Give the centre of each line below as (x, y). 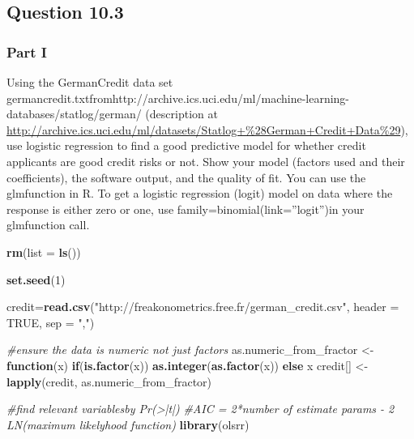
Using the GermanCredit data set (90, 82)
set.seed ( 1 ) (36, 279)
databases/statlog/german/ (74, 114)
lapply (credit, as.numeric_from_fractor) (109, 381)
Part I (27, 51)
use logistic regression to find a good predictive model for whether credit (186, 145)
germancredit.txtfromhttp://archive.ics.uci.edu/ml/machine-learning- (178, 98)
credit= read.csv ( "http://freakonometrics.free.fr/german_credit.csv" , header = (203, 307)
